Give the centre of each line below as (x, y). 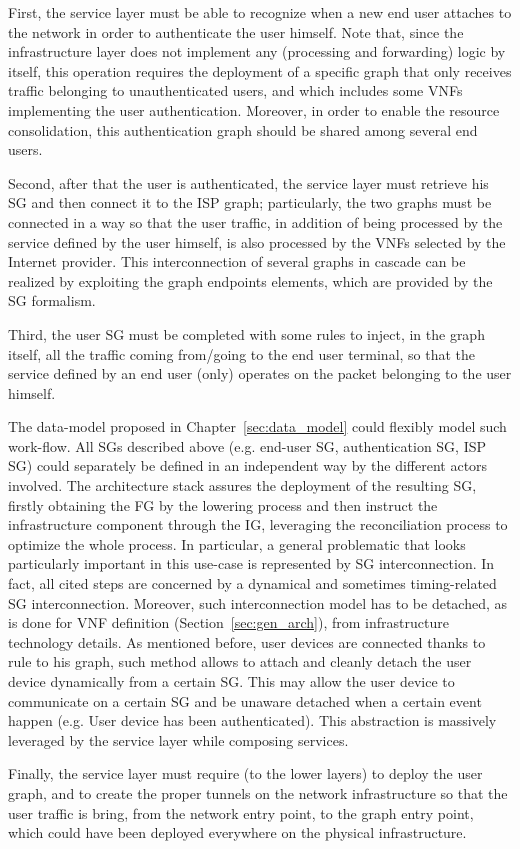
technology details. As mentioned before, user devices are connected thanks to (247, 641)
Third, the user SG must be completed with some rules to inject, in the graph (246, 333)
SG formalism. (52, 300)
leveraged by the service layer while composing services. (178, 739)
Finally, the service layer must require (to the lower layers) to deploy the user (245, 773)
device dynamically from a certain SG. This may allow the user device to (231, 681)
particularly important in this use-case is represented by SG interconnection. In (251, 563)
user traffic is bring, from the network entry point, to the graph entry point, (241, 812)
